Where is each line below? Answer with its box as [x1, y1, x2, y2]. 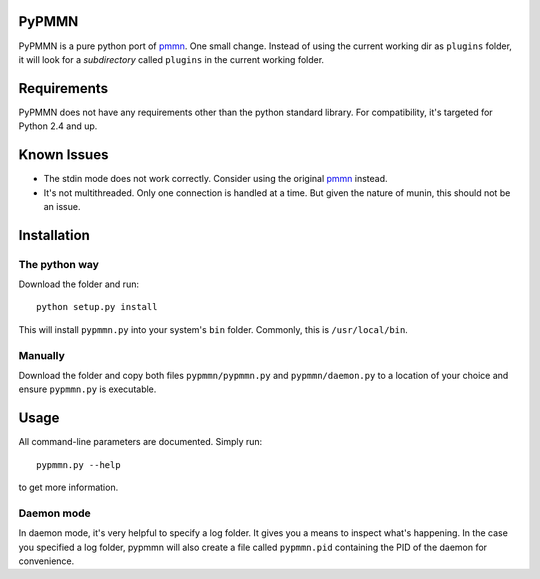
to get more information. [18, 481, 119, 494]
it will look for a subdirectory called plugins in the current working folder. [18, 53, 325, 65]
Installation [18, 226, 90, 244]
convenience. [18, 555, 75, 567]
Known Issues [18, 146, 109, 164]
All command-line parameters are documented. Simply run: [18, 436, 263, 448]
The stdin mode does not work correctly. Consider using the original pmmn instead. [43, 173, 389, 185]
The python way [18, 257, 100, 271]
